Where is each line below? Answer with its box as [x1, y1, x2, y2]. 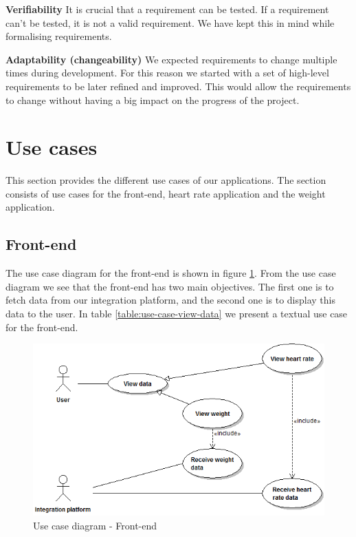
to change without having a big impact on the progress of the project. [5, 92, 300, 107]
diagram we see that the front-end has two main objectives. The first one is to [5, 279, 334, 293]
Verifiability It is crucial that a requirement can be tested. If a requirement [5, 2, 329, 16]
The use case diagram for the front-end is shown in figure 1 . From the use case [5, 266, 336, 280]
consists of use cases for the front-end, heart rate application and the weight [5, 186, 326, 200]
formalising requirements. [5, 29, 112, 43]
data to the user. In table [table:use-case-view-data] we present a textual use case [5, 306, 348, 321]
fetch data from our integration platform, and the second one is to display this [5, 293, 335, 307]
